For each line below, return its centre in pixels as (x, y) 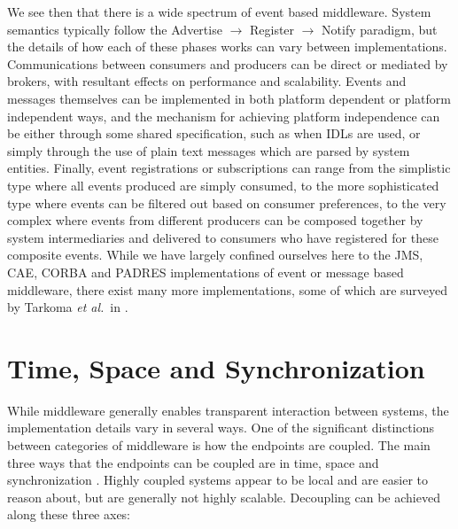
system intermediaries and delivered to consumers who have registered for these (223, 237)
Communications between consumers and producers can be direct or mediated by (228, 63)
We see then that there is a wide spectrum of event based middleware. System (219, 12)
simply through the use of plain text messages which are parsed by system (209, 150)
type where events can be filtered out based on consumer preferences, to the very (227, 202)
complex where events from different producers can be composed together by (215, 220)
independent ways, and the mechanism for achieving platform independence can (224, 116)
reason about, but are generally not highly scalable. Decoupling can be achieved (224, 497)
